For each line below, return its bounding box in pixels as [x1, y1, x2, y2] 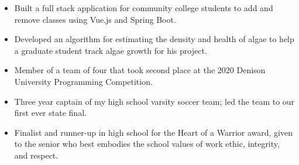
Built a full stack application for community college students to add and [14, 2, 273, 13]
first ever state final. [14, 106, 87, 119]
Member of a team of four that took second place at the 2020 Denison [14, 64, 266, 76]
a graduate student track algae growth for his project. [14, 44, 207, 56]
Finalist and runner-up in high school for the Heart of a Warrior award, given [14, 126, 293, 138]
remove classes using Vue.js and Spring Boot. [14, 13, 176, 25]
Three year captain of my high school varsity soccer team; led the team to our [14, 95, 295, 107]
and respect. [14, 149, 59, 161]
